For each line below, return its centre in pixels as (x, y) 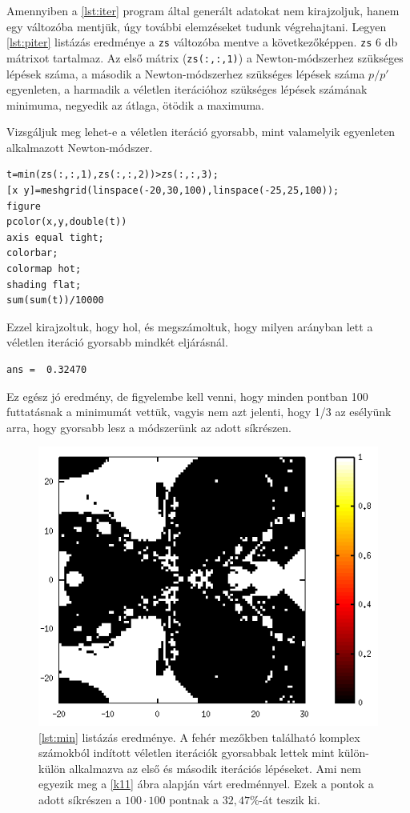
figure (24, 206)
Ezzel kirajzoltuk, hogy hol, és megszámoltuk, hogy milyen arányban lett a (190, 326)
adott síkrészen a (80, 800)
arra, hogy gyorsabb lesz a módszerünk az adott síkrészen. (149, 427)
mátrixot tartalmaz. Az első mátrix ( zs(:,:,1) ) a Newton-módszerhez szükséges (205, 57)
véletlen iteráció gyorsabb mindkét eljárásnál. (117, 342)
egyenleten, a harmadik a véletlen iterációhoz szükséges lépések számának (187, 89)
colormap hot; (44, 269)
